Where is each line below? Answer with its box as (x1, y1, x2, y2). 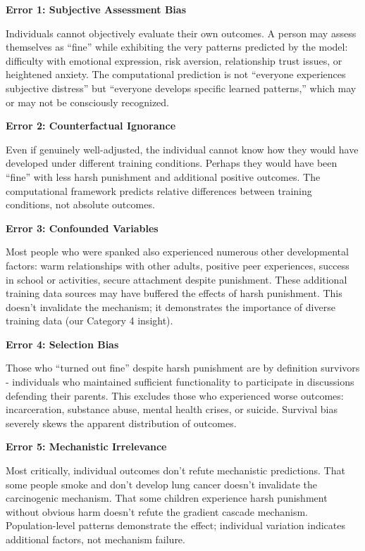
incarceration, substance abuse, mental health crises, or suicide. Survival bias (6, 402, 338, 417)
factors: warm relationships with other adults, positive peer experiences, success (6, 258, 349, 272)
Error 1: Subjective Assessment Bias (6, 2, 187, 16)
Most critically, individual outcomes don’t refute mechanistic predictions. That (6, 463, 345, 478)
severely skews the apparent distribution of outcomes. (6, 415, 237, 430)
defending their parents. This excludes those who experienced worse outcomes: (6, 388, 344, 403)
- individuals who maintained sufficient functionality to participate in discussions (6, 374, 354, 389)
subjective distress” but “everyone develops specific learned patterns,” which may (6, 80, 357, 95)
